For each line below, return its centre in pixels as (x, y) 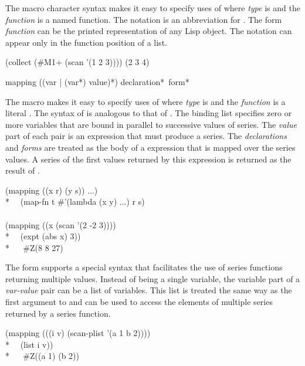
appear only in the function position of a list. (86, 42)
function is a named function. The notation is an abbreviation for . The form (144, 19)
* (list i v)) (29, 344)
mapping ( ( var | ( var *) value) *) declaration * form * (97, 81)
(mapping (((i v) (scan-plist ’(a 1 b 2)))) (78, 333)
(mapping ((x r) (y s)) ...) (52, 190)
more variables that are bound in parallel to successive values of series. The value (151, 124)
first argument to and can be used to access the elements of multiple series (139, 302)
